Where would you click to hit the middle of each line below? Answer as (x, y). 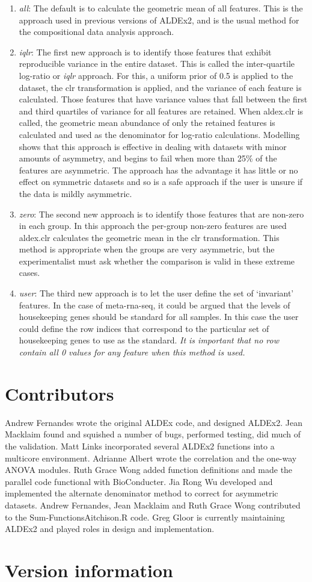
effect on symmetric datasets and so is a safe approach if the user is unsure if (161, 182)
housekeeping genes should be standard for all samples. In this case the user (159, 317)
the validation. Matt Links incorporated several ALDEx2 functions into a (140, 446)
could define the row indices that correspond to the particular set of (144, 328)
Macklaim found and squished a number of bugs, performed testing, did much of (153, 434)
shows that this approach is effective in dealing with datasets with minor (153, 146)
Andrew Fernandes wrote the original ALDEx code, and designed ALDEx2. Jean (154, 422)
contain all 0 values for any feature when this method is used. (132, 352)
